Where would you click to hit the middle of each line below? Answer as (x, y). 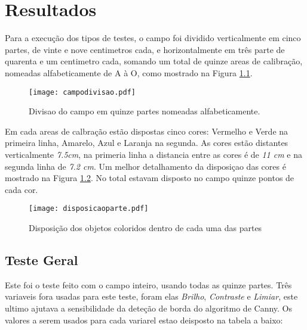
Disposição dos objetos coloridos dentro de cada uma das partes (145, 227)
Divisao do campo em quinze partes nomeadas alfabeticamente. (145, 111)
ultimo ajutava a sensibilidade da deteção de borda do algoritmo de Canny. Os (148, 308)
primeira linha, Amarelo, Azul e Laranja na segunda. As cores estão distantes (147, 143)
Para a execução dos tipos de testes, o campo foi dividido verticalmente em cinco (153, 38)
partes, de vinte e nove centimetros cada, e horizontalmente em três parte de (145, 49)
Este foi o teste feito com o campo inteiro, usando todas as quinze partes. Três (148, 284)
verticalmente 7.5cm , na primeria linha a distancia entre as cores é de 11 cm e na (153, 154)
